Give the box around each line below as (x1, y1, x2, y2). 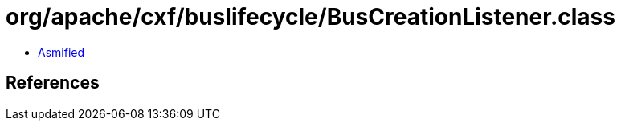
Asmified (38, 45, 85, 59)
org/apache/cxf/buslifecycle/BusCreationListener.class (6, 3, 615, 30)
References (6, 73, 100, 93)
